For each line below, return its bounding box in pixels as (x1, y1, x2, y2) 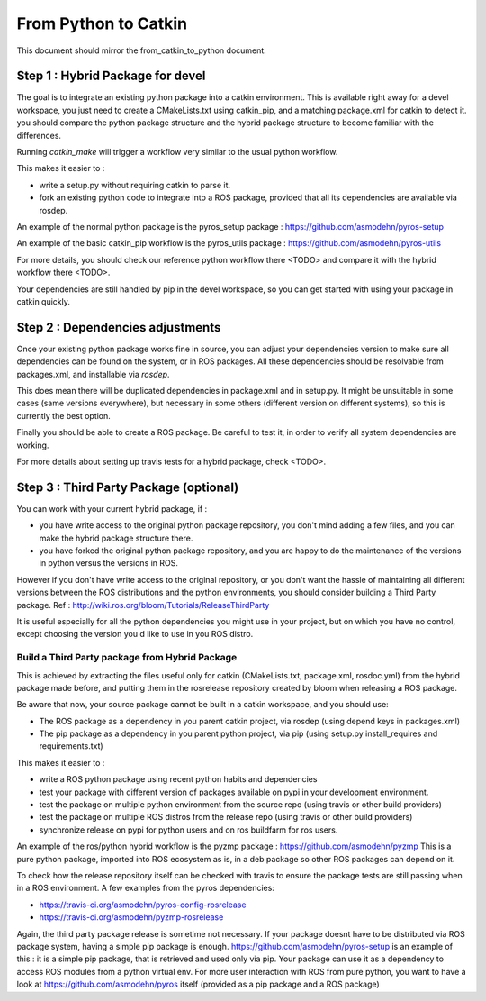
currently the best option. (16, 410, 112, 421)
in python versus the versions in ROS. (39, 558, 179, 569)
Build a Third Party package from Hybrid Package (16, 651, 238, 664)
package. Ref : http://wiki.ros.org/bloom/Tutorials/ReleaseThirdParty (16, 599, 270, 610)
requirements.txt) (39, 741, 103, 751)
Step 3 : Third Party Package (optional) (16, 479, 239, 495)
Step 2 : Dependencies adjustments (16, 320, 221, 335)
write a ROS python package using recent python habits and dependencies (39, 774, 318, 785)
